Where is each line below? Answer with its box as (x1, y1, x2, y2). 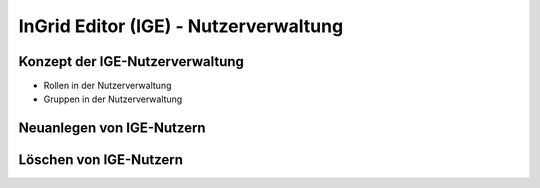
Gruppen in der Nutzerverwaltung (43, 93, 183, 105)
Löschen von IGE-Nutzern (18, 151, 184, 169)
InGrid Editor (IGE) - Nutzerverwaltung (18, 15, 344, 37)
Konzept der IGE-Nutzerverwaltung (18, 53, 245, 70)
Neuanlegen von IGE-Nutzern (18, 120, 206, 137)
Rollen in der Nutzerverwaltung (43, 80, 172, 92)
